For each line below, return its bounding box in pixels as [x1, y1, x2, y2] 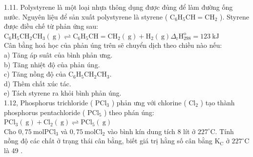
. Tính [215, 126, 234, 136]
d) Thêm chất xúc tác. [4, 78, 71, 88]
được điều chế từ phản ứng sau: [4, 21, 98, 31]
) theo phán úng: [104, 107, 154, 117]
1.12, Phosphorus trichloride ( [4, 97, 93, 107]
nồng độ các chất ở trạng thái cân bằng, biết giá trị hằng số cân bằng [4, 136, 212, 146]
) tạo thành [200, 97, 235, 107]
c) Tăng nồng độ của [4, 69, 66, 79]
